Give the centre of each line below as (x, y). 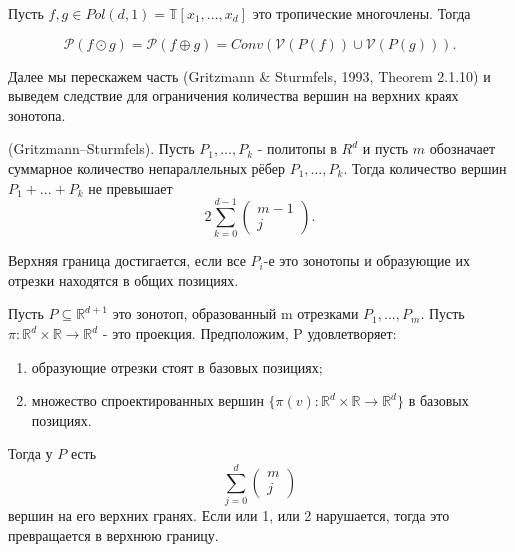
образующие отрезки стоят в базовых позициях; (177, 366)
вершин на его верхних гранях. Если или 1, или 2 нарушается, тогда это (229, 515)
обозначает (462, 148)
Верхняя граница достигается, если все (127, 260)
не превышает (130, 187)
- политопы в (297, 148)
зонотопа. (37, 114)
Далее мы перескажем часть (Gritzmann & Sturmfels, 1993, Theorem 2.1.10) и (249, 75)
